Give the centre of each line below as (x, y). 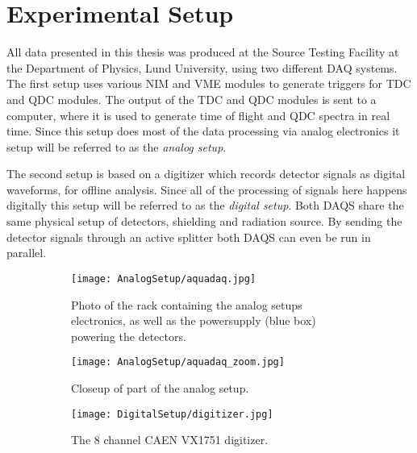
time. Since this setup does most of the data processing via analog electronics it (203, 131)
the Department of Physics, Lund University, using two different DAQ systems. (202, 67)
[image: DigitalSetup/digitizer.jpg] (172, 414)
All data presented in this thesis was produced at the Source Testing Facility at (203, 52)
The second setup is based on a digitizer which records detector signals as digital (206, 174)
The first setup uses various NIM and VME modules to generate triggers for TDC (209, 83)
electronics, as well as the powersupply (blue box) (194, 320)
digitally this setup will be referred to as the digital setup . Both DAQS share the (205, 205)
